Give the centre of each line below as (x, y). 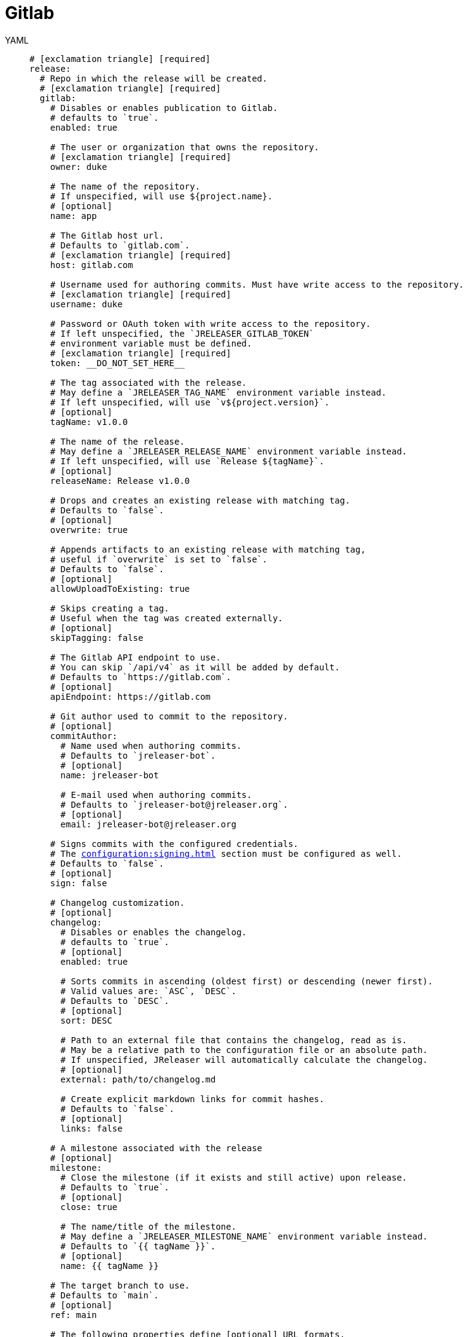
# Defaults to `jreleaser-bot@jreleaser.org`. (174, 804)
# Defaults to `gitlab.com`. (120, 245)
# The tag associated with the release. (149, 382)
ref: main (73, 1315)
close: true (89, 1207)
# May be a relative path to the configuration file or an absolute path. (244, 1050)
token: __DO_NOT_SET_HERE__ (117, 363)
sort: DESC (86, 1020)
